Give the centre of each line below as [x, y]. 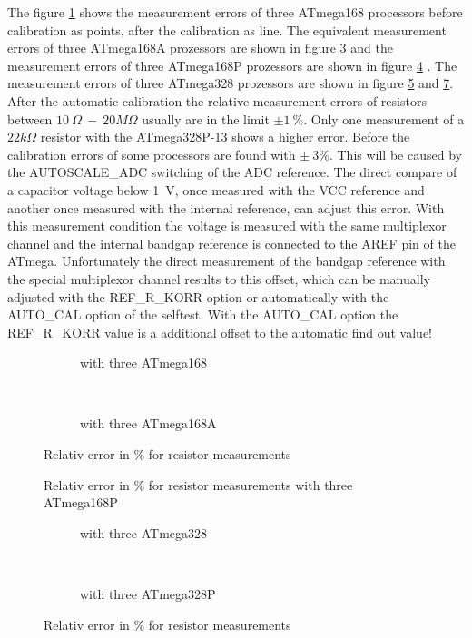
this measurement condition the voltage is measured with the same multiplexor [227, 226]
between [30, 118]
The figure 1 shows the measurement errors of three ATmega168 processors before [235, 12]
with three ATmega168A [148, 423]
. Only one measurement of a [384, 118]
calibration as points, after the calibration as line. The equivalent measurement [227, 29]
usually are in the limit [206, 118]
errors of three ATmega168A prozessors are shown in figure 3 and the [200, 48]
